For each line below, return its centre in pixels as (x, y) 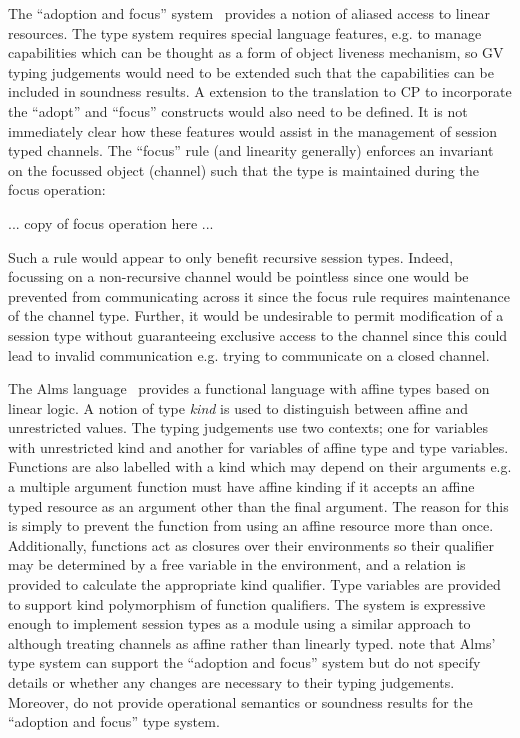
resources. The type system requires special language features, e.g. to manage (245, 32)
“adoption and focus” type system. (114, 721)
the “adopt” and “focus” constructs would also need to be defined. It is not (238, 110)
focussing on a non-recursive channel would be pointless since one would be (238, 276)
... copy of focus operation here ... (111, 222)
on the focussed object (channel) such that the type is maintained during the (243, 169)
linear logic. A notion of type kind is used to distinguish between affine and (238, 407)
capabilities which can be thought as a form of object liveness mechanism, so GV (256, 52)
